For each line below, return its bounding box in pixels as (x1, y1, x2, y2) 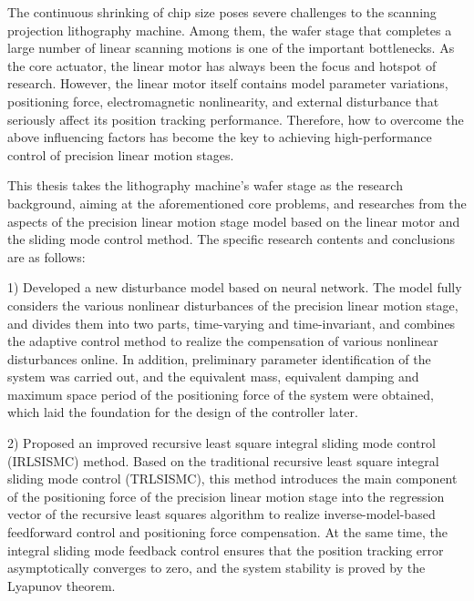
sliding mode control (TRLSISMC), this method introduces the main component (7, 469, 458, 488)
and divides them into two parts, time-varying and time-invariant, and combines (7, 313, 456, 332)
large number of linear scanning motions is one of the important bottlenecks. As (7, 38, 455, 57)
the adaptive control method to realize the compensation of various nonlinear (7, 331, 438, 351)
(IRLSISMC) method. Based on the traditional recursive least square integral (7, 451, 439, 470)
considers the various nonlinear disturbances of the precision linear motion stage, (7, 295, 459, 314)
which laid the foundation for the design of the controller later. (7, 402, 358, 422)
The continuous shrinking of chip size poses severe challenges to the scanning (7, 3, 437, 21)
